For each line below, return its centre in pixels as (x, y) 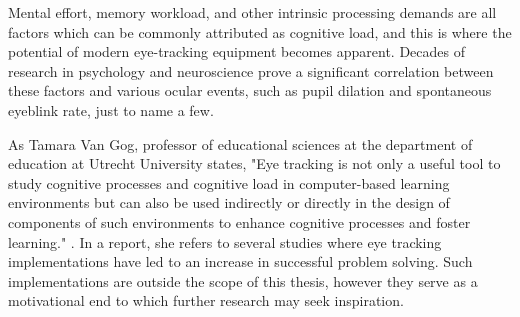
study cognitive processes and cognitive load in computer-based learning (229, 182)
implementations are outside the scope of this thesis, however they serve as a (243, 280)
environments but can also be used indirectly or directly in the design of (229, 202)
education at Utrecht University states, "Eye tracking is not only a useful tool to (254, 163)
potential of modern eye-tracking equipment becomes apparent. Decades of (237, 51)
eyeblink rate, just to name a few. (111, 109)
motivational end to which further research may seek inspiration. (206, 300)
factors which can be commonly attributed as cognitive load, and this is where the (260, 31)
